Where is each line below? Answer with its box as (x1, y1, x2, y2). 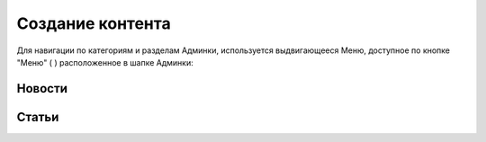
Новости (16, 81, 67, 96)
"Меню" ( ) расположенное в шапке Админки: (16, 57, 193, 67)
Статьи (16, 109, 59, 125)
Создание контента (16, 13, 171, 33)
